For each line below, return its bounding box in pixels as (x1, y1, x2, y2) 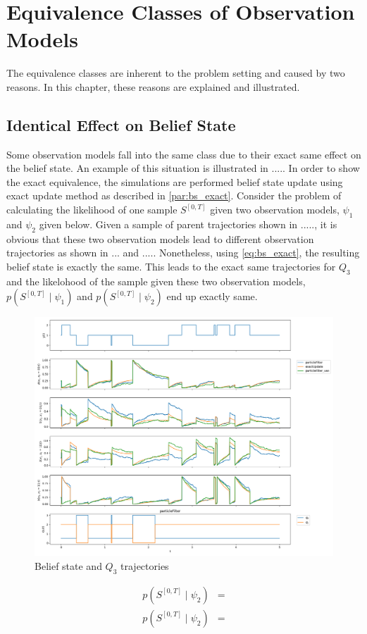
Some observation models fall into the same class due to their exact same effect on (6, 147, 361, 161)
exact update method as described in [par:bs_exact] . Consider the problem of (6, 188, 342, 203)
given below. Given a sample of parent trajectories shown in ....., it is (39, 216, 337, 231)
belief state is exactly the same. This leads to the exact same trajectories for (6, 259, 336, 273)
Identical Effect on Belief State (6, 113, 236, 135)
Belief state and (35, 558, 102, 573)
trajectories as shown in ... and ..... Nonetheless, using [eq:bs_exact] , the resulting (6, 245, 360, 260)
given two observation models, (210, 202, 340, 217)
